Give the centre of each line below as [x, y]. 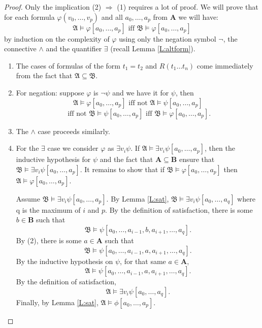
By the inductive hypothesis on [64, 261]
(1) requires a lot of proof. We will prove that [188, 7]
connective [20, 48]
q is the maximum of [48, 209]
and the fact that [126, 159]
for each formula [29, 17]
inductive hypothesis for [53, 159]
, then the [220, 148]
